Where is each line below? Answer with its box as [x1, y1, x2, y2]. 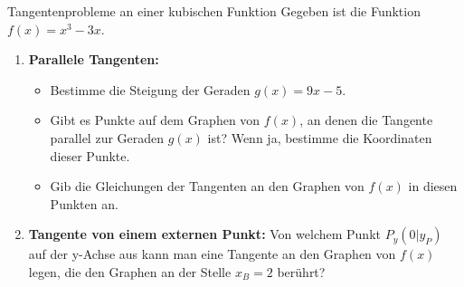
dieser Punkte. [50, 146, 130, 165]
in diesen [408, 177, 458, 196]
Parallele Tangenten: [28, 50, 159, 69]
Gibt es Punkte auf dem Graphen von [50, 110, 260, 129]
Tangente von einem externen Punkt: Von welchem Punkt [28, 225, 381, 244]
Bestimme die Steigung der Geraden [50, 80, 251, 99]
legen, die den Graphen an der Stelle [28, 262, 232, 281]
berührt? [277, 262, 326, 281]
